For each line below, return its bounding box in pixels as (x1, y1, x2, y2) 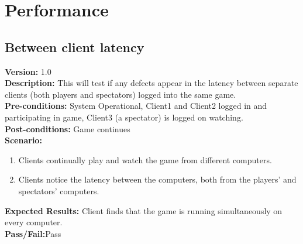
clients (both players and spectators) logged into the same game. (5, 88, 236, 100)
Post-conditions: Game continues (5, 122, 130, 135)
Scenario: (5, 134, 42, 146)
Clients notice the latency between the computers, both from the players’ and (18, 173, 297, 185)
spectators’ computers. (18, 184, 99, 197)
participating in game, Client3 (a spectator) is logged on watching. (5, 111, 243, 123)
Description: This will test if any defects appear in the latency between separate (5, 77, 298, 89)
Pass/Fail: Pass (5, 227, 61, 239)
